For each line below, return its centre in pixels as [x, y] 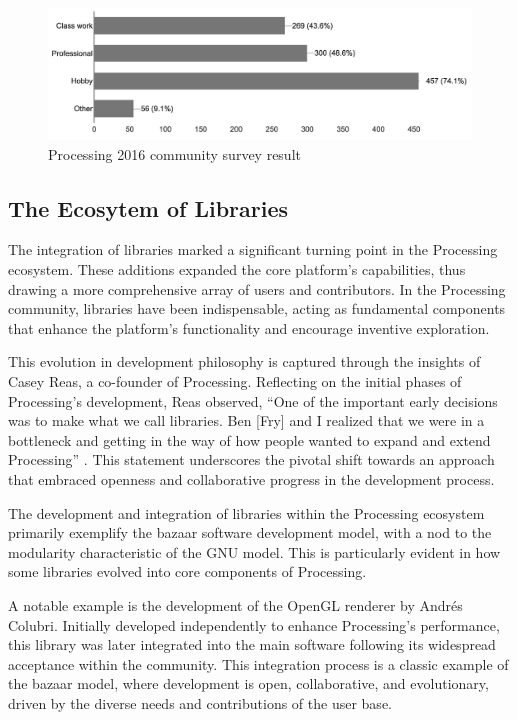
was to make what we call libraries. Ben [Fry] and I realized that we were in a [246, 420]
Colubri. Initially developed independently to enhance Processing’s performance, [254, 624]
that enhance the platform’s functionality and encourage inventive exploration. [249, 327]
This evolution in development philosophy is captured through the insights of [244, 361]
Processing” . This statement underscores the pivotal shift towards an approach [251, 459]
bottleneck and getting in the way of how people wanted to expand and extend [249, 439]
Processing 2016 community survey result [174, 153]
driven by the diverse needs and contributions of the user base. [200, 702]
